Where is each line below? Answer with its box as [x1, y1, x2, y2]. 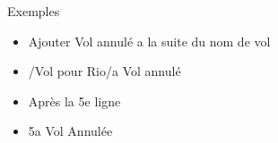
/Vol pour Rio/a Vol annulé [28, 62, 181, 80]
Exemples [7, 2, 60, 20]
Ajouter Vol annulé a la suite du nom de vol [28, 31, 271, 50]
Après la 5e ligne [28, 91, 121, 110]
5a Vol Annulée [28, 122, 113, 140]
